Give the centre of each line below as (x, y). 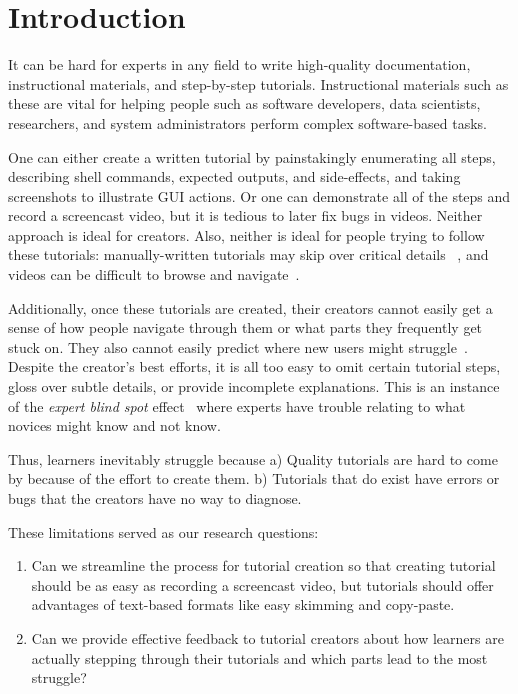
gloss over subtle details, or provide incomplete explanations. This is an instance (254, 386)
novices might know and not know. (114, 425)
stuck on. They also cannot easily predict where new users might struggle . (238, 346)
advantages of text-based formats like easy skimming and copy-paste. (243, 604)
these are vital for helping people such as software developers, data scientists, (244, 103)
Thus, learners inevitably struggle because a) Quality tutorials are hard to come (253, 458)
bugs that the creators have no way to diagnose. (155, 498)
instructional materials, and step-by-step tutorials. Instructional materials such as (258, 83)
